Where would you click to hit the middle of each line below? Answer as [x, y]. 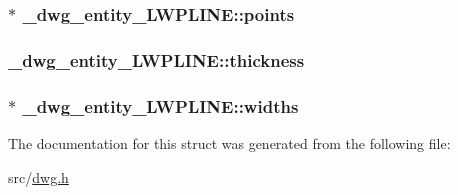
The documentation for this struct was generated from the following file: [229, 142]
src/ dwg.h [38, 176]
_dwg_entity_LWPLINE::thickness [156, 59]
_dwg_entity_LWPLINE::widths [160, 105]
